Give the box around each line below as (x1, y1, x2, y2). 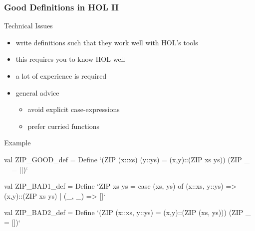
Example (4, 137, 31, 148)
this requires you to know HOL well (15, 54, 125, 64)
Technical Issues (4, 20, 53, 31)
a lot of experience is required (15, 71, 107, 81)
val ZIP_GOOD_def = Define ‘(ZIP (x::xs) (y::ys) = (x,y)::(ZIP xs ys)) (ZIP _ (4, 154, 250, 164)
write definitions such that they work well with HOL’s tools (15, 37, 198, 47)
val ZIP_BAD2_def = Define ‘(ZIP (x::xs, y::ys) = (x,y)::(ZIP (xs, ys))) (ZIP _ (4, 207, 251, 218)
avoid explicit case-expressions (27, 104, 120, 115)
